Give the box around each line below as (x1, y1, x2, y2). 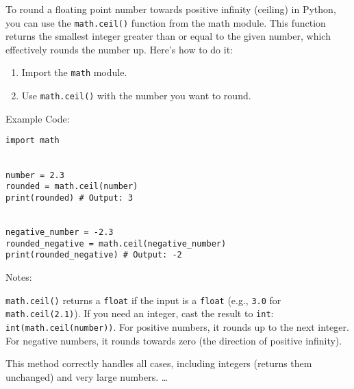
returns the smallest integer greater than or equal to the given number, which (5, 29, 331, 43)
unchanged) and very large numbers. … (5, 369, 168, 384)
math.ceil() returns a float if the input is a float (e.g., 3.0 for (5, 292, 281, 307)
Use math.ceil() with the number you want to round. (21, 88, 251, 103)
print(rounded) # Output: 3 (5, 192, 134, 203)
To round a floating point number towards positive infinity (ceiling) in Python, (5, 2, 336, 16)
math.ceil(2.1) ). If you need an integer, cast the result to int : (5, 306, 274, 321)
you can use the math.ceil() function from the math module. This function (5, 15, 326, 29)
